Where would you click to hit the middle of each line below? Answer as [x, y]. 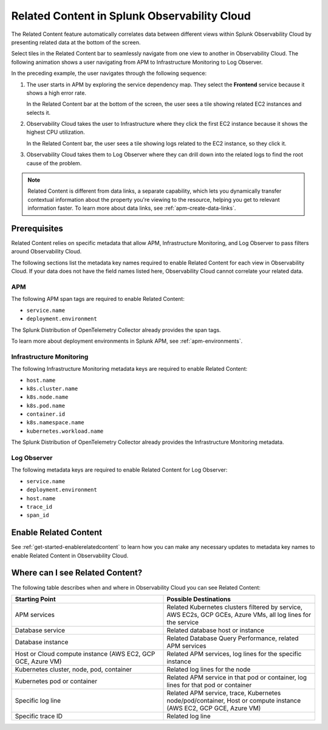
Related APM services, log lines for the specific [234, 653]
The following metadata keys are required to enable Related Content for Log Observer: [119, 470]
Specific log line [38, 700]
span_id [38, 515]
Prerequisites [37, 229]
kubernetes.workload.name [65, 431]
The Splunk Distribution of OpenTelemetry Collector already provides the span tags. [116, 330]
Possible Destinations [199, 599]
